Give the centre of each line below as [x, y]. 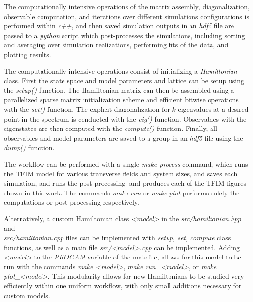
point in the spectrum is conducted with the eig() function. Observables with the [125, 119]
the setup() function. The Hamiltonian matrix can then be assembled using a [119, 90]
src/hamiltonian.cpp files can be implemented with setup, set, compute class [117, 238]
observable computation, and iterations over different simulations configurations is [126, 16]
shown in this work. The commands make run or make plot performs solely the [122, 192]
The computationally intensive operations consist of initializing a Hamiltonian [121, 71]
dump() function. [29, 147]
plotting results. [28, 54]
